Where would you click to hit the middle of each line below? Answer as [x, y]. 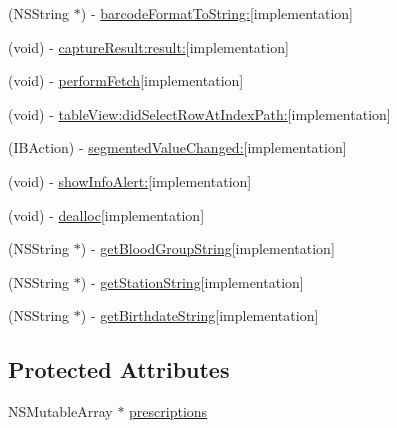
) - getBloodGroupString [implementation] [207, 248]
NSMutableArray [60, 411]
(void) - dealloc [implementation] [106, 214]
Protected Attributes [119, 369]
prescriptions [168, 411]
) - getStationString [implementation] [192, 281]
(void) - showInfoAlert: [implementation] [130, 180]
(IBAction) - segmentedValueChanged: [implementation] [177, 147]
